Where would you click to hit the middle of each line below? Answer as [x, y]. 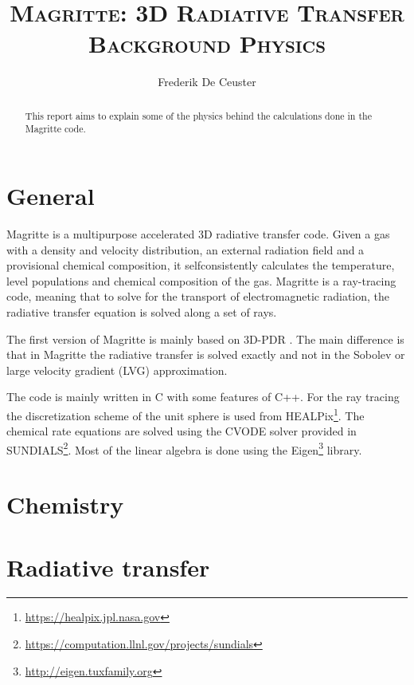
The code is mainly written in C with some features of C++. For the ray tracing [203, 397]
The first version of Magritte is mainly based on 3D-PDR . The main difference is [205, 339]
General [51, 196]
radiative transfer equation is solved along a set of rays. [142, 311]
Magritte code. [55, 129]
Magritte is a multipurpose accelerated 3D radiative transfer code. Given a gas [198, 233]
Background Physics [207, 43]
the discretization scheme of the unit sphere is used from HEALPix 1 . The [186, 414]
